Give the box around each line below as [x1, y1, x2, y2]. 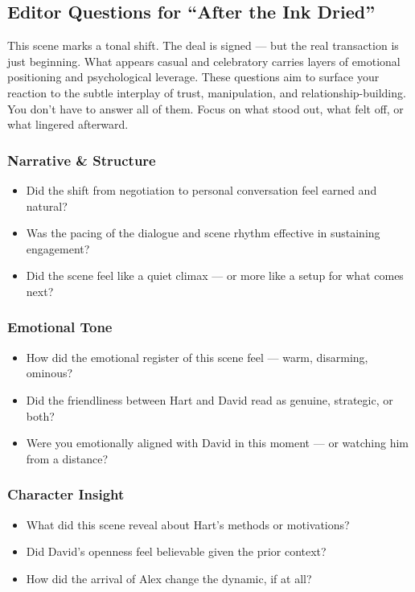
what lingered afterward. [7, 116, 129, 133]
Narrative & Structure [7, 150, 156, 170]
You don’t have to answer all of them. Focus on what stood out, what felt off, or [7, 100, 404, 117]
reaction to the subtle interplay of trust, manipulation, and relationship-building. [7, 84, 406, 101]
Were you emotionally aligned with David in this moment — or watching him [26, 434, 409, 451]
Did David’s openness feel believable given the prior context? [26, 543, 327, 560]
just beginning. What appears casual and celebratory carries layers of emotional [7, 52, 401, 69]
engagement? [26, 240, 90, 257]
